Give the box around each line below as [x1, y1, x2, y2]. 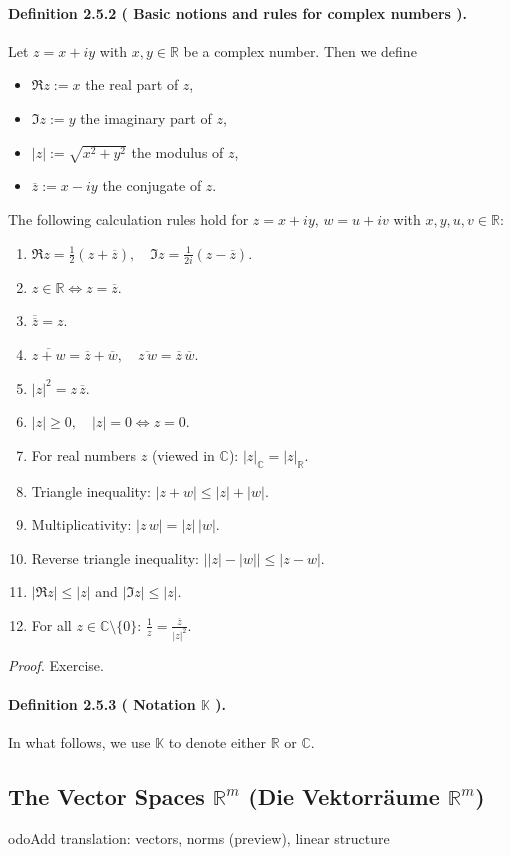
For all [31, 614, 72, 635]
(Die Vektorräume [248, 781, 440, 812]
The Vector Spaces [8, 781, 205, 812]
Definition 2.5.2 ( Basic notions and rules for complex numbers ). [8, 2, 467, 23]
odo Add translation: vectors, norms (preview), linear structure [8, 828, 390, 849]
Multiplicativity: [31, 514, 132, 535]
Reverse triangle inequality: [31, 547, 199, 568]
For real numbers [31, 444, 137, 465]
